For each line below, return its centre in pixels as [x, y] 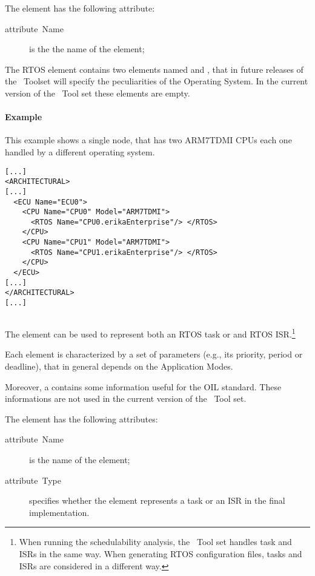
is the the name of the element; [87, 49]
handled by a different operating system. [80, 151]
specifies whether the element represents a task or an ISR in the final [157, 500]
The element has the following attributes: [81, 418]
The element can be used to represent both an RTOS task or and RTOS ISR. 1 [150, 333]
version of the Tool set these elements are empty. [98, 93]
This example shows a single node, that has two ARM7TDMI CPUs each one [148, 140]
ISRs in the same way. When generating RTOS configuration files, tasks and [161, 553]
